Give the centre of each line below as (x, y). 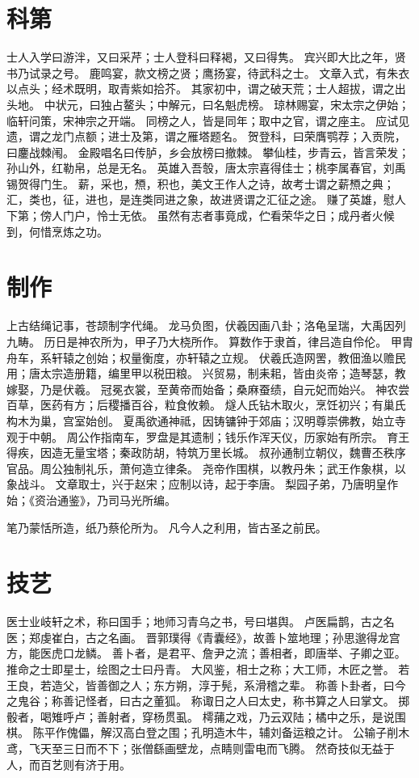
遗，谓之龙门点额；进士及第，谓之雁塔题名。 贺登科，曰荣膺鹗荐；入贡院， (206, 136)
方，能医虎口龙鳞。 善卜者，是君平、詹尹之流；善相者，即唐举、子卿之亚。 (206, 653)
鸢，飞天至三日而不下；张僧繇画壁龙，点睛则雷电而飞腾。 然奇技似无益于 (201, 748)
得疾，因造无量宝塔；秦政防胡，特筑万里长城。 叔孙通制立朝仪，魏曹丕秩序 (206, 452)
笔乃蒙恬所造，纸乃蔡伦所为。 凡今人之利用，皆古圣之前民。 (167, 527)
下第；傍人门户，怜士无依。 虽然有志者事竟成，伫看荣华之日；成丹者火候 (201, 216)
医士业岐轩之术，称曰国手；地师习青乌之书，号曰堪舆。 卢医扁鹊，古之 (195, 622)
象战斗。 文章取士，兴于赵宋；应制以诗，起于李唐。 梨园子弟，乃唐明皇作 (203, 484)
